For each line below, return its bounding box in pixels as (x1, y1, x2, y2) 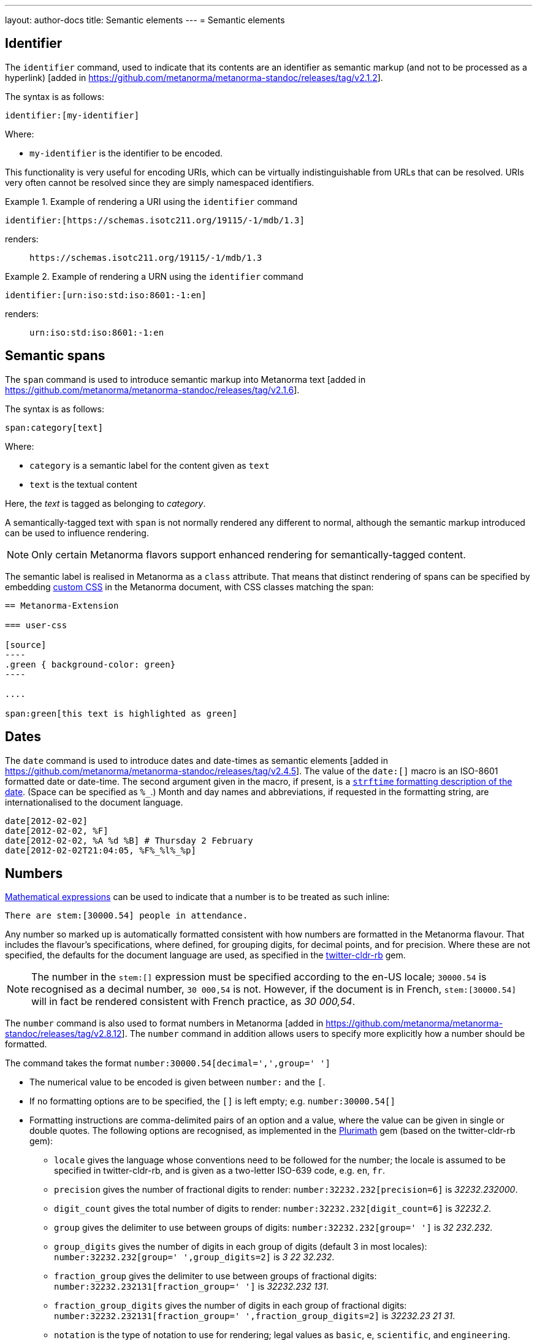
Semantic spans (5, 348, 105, 364)
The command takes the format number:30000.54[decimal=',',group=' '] (5, 1058, 330, 1069)
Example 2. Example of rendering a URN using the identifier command (5, 271, 303, 282)
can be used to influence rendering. (5, 527, 149, 538)
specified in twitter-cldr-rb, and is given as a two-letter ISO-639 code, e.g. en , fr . (54, 1165, 385, 1176)
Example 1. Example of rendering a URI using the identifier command (5, 196, 298, 207)
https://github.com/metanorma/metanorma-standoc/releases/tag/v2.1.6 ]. (5, 384, 300, 395)
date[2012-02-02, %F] (5, 825, 109, 836)
